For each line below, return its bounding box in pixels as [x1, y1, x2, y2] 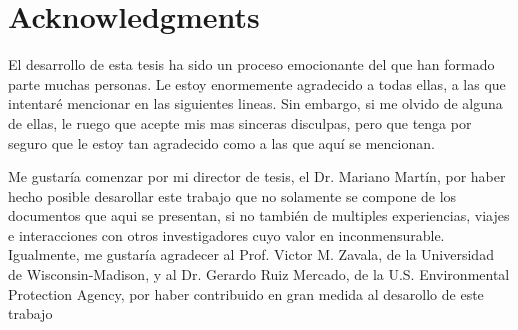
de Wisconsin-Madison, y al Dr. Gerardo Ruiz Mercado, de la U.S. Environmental [8, 264, 510, 285]
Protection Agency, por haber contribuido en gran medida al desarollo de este [8, 283, 484, 304]
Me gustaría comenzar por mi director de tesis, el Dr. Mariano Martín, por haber [8, 166, 506, 187]
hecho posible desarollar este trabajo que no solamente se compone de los [8, 185, 457, 206]
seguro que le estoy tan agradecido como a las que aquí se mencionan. [8, 132, 435, 153]
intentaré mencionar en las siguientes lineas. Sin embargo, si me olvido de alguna [8, 93, 503, 114]
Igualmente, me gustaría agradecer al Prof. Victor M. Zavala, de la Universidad [8, 244, 494, 265]
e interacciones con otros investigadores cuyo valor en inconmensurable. [8, 224, 445, 245]
